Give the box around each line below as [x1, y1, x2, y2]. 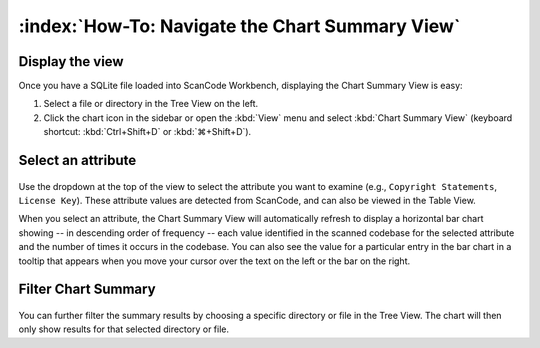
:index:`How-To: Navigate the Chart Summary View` [18, 15, 461, 37]
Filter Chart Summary [18, 281, 156, 298]
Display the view [18, 53, 124, 70]
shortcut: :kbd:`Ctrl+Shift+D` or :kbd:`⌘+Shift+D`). [43, 126, 252, 138]
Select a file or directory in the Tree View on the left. [43, 98, 259, 110]
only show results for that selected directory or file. [18, 323, 230, 335]
